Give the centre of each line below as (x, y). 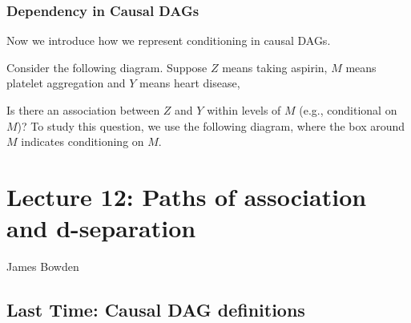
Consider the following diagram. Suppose (107, 67)
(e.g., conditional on (348, 110)
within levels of (244, 110)
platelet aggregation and (66, 83)
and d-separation (101, 228)
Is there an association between (83, 110)
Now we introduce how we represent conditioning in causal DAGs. (169, 40)
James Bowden (43, 266)
